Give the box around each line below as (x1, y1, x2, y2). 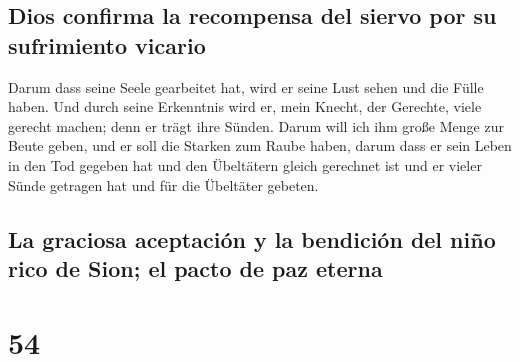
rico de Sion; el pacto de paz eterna (8, 252, 383, 283)
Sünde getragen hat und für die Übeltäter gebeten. (8, 174, 319, 195)
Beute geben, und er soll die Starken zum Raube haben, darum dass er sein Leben (8, 135, 512, 156)
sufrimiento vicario (8, 29, 206, 60)
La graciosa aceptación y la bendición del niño (8, 223, 496, 254)
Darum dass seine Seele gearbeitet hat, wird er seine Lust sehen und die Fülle (8, 76, 484, 97)
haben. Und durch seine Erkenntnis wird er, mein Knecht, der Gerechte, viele (8, 96, 482, 117)
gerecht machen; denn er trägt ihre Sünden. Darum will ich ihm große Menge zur (8, 115, 504, 136)
